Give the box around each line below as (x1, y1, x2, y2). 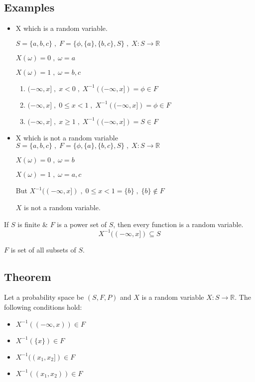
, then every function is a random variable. (113, 219, 244, 229)
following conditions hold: (4, 302, 82, 312)
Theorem (4, 268, 51, 284)
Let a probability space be (4, 292, 84, 302)
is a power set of (57, 219, 107, 229)
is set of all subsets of (10, 244, 76, 255)
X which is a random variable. (15, 23, 108, 33)
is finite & (17, 219, 48, 229)
